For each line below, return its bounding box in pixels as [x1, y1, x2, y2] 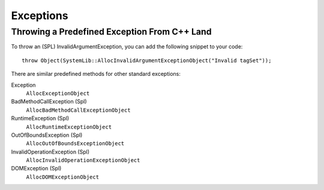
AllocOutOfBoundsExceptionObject [26, 140, 125, 147]
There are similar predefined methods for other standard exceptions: [11, 71, 181, 78]
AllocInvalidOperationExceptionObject [26, 157, 140, 164]
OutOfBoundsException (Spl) [11, 131, 83, 139]
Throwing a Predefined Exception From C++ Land [11, 26, 212, 37]
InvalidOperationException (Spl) [11, 148, 90, 155]
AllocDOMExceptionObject [26, 173, 99, 180]
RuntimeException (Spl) [11, 115, 70, 122]
